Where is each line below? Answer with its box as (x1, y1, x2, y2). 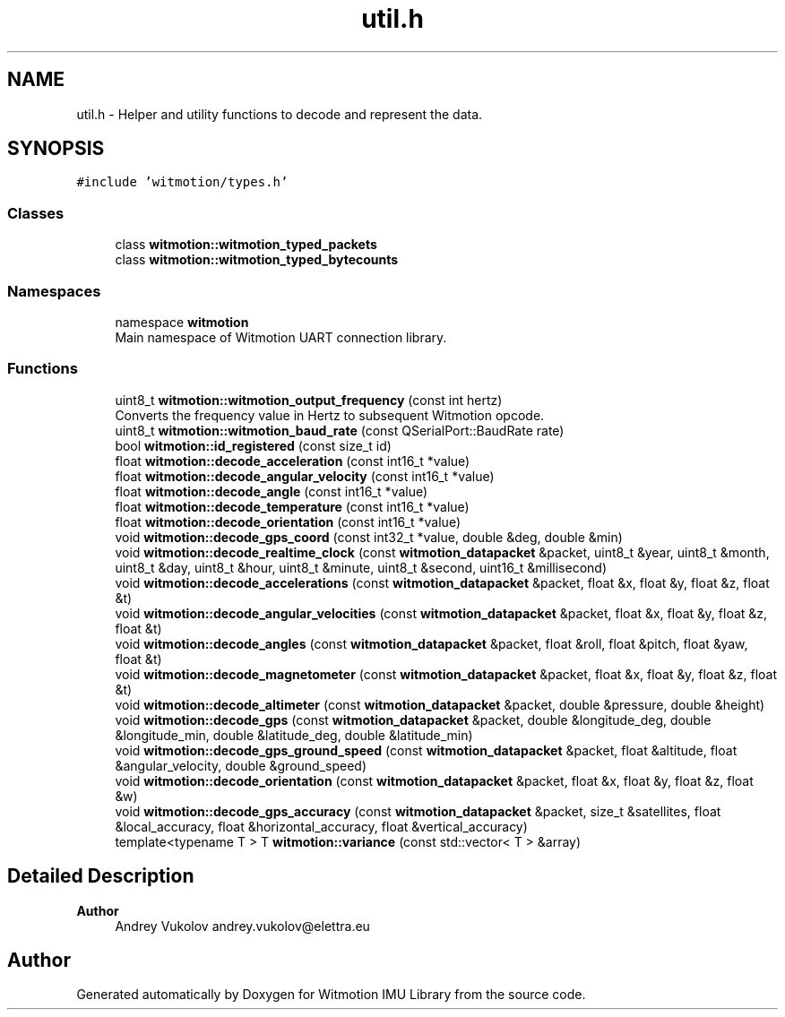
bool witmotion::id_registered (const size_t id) (115, 437, 392, 453)
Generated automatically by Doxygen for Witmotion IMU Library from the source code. (76, 987, 586, 1003)
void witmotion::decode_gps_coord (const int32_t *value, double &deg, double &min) (115, 529, 623, 545)
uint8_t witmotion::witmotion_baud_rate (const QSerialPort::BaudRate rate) (115, 422, 565, 438)
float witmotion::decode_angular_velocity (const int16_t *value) (115, 468, 495, 484)
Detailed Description (7, 865, 194, 888)
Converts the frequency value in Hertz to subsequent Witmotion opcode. (115, 407, 545, 423)
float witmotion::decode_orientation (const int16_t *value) (115, 513, 462, 530)
